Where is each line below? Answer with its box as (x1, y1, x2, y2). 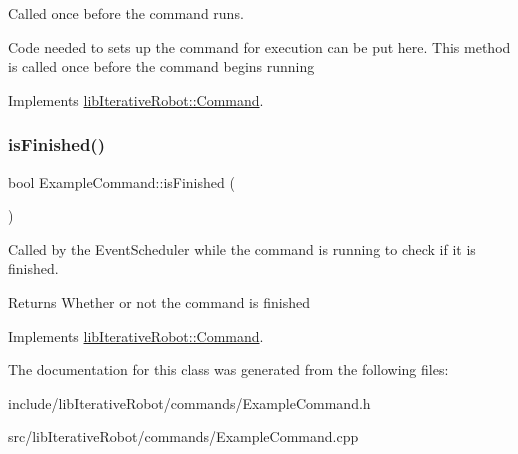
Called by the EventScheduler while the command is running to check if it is (8, 238, 476, 259)
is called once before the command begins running (8, 56, 315, 77)
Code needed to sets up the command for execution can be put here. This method (8, 36, 511, 57)
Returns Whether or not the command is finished (8, 291, 310, 312)
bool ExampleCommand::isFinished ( (8, 171, 235, 192)
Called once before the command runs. (8, 3, 244, 23)
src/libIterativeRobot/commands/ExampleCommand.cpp (8, 426, 359, 447)
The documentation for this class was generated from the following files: (8, 359, 449, 380)
